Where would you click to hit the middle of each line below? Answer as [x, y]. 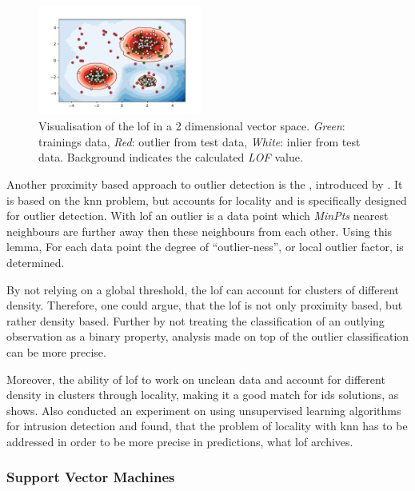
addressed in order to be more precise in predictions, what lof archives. [180, 441]
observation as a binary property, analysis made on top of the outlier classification [208, 336]
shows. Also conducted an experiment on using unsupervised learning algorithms [204, 410]
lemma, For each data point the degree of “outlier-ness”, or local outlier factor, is [205, 247]
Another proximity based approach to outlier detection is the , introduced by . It [205, 184]
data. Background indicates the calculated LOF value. [171, 157]
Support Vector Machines [91, 477]
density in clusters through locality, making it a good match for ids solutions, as [203, 395]
